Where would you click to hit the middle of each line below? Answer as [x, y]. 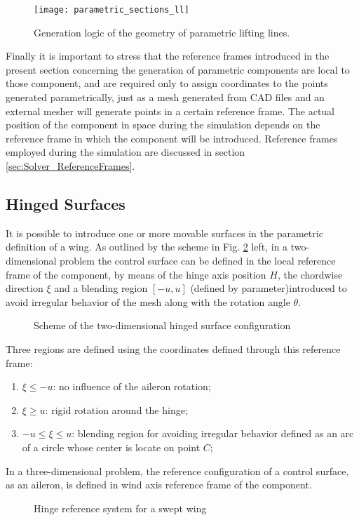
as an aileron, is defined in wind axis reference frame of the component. [159, 485]
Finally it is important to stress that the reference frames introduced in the [168, 56]
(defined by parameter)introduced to [269, 288]
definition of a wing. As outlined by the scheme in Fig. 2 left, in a [147, 247]
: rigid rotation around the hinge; [116, 409]
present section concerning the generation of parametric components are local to [178, 69]
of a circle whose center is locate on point [111, 447]
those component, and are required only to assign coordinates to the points [167, 83]
